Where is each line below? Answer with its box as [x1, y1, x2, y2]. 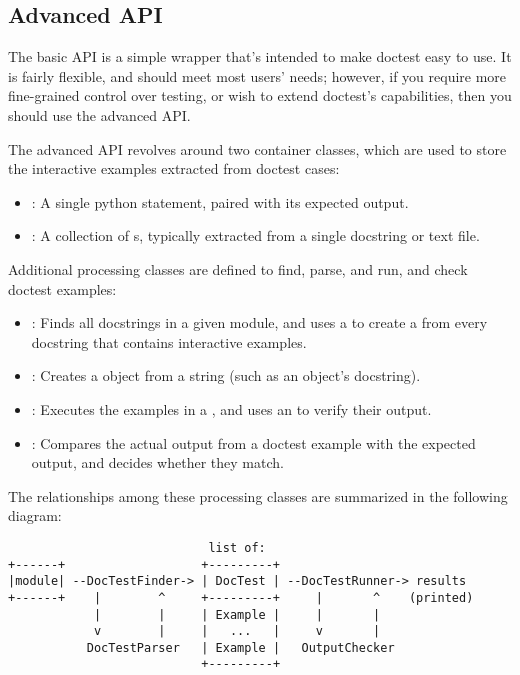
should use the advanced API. [8, 104, 191, 125]
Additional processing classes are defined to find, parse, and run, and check [8, 258, 468, 279]
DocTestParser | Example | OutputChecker [86, 640, 395, 655]
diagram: [8, 505, 62, 526]
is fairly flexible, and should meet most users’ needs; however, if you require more [8, 65, 507, 86]
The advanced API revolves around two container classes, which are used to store [8, 138, 507, 159]
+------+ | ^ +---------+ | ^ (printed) [8, 590, 474, 605]
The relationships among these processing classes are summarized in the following [8, 485, 508, 506]
